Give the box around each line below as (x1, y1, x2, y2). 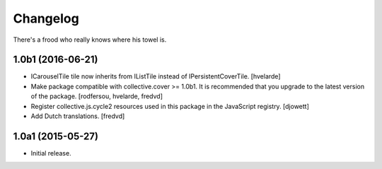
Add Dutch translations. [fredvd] (30, 112, 125, 120)
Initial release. (30, 148, 71, 157)
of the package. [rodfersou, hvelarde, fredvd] (30, 92, 163, 100)
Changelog (13, 11, 79, 26)
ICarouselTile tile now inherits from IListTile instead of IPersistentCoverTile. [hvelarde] (30, 72, 281, 81)
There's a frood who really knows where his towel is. (13, 35, 167, 44)
